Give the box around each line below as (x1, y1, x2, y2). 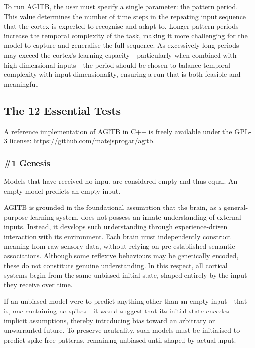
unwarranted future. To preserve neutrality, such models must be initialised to (4, 325, 240, 335)
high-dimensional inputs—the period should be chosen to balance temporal (4, 59, 230, 70)
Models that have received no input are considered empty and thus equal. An (4, 175, 238, 186)
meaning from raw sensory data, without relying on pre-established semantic (4, 241, 235, 251)
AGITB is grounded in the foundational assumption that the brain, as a (4, 202, 222, 212)
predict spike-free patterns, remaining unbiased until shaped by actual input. (4, 334, 236, 345)
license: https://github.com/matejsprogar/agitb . (9, 136, 155, 146)
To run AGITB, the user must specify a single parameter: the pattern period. (4, 1, 238, 11)
